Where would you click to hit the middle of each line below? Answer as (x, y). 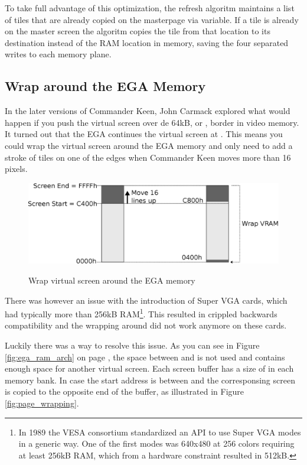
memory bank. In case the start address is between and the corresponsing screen (150, 380)
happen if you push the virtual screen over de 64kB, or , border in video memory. (152, 122)
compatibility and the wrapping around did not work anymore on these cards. (146, 325)
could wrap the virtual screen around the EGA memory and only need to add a (149, 145)
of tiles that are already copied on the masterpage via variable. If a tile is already (152, 19)
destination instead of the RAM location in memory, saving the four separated (147, 42)
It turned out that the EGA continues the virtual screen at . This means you (144, 134)
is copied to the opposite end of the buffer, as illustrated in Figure (125, 391)
